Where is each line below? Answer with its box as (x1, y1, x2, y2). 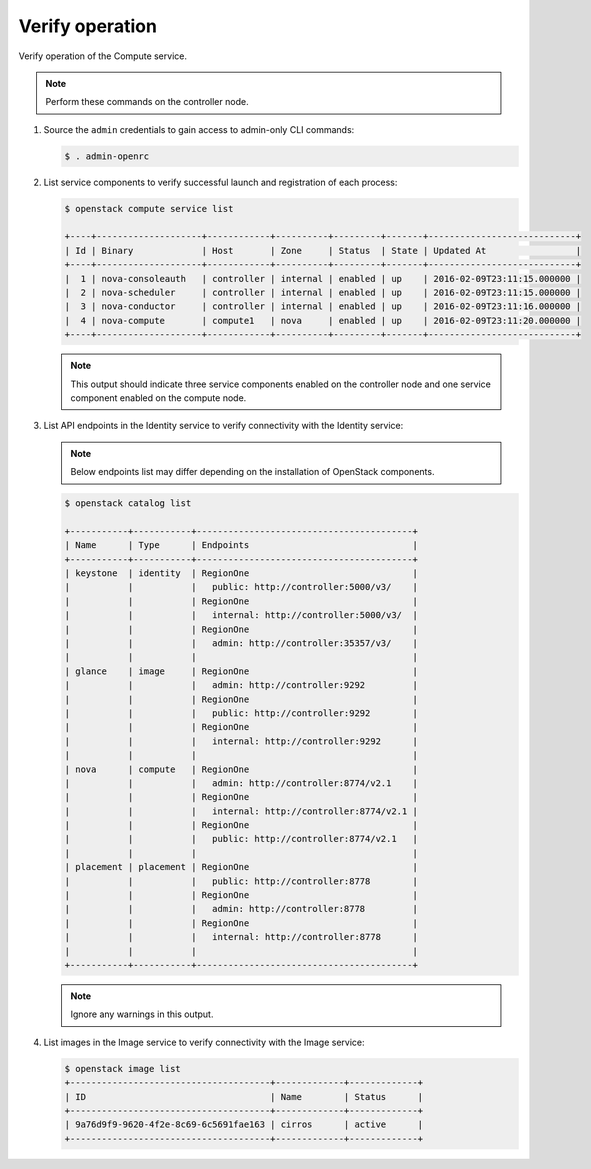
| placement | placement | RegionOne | (64, 861, 419, 873)
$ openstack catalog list (64, 498, 192, 509)
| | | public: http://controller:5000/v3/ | (64, 581, 419, 593)
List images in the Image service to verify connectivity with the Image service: (43, 1036, 365, 1048)
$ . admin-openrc (64, 150, 150, 162)
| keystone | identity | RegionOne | (64, 568, 419, 579)
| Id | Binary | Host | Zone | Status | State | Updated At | (64, 245, 582, 256)
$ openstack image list (64, 1063, 182, 1074)
